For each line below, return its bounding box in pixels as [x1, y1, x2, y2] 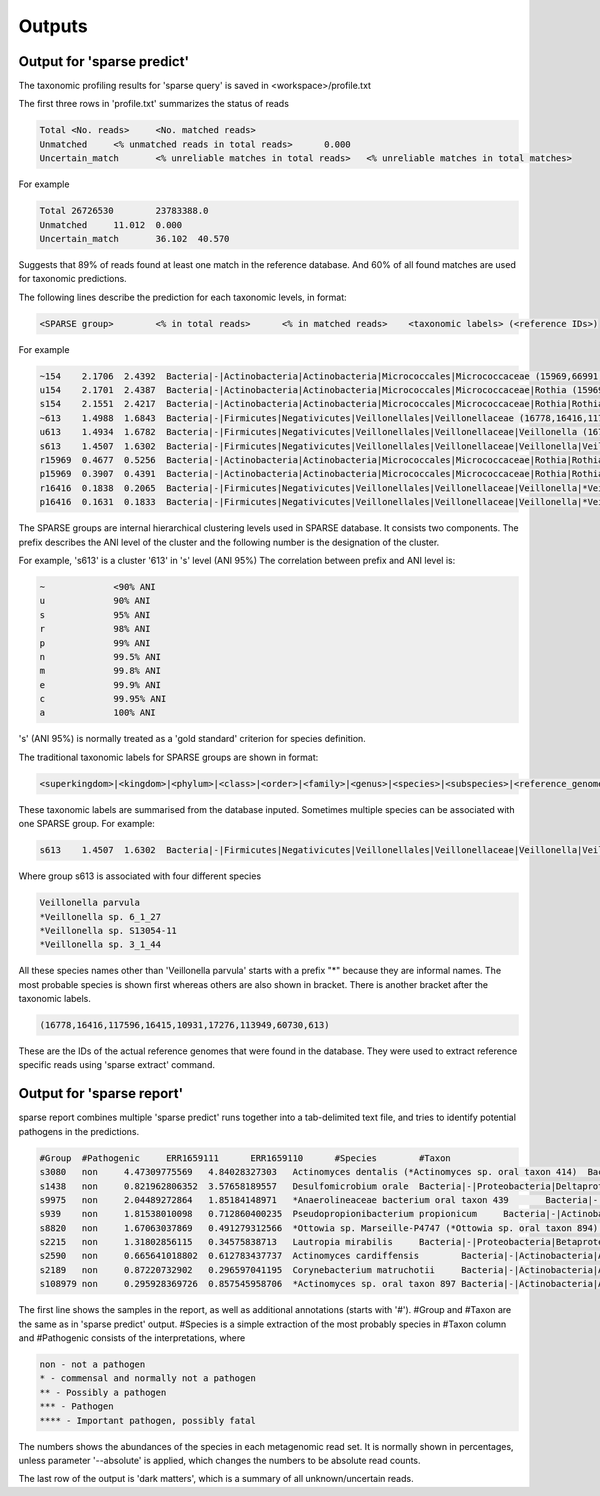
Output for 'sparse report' [18, 1085, 184, 1102]
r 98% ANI [39, 623, 151, 635]
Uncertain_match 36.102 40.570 [39, 233, 230, 244]
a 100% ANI [39, 707, 157, 719]
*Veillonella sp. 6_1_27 [39, 911, 162, 922]
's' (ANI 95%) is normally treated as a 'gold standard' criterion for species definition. [18, 733, 367, 745]
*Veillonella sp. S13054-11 [39, 925, 177, 936]
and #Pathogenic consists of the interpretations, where [18, 1332, 246, 1344]
